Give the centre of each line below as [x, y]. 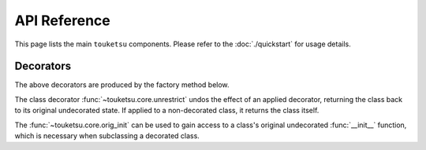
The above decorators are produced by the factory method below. [122, 85]
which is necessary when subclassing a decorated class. [107, 136]
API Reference [62, 20]
